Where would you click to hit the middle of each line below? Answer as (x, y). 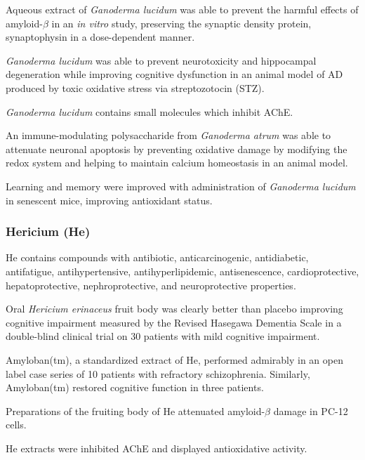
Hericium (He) (48, 231)
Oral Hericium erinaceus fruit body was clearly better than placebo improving (174, 309)
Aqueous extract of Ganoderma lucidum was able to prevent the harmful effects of (182, 9)
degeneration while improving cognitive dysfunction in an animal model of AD (174, 74)
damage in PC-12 (311, 410)
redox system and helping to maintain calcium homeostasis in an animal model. (177, 163)
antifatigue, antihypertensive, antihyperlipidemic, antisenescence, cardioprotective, (182, 271)
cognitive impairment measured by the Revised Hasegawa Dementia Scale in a (174, 322)
